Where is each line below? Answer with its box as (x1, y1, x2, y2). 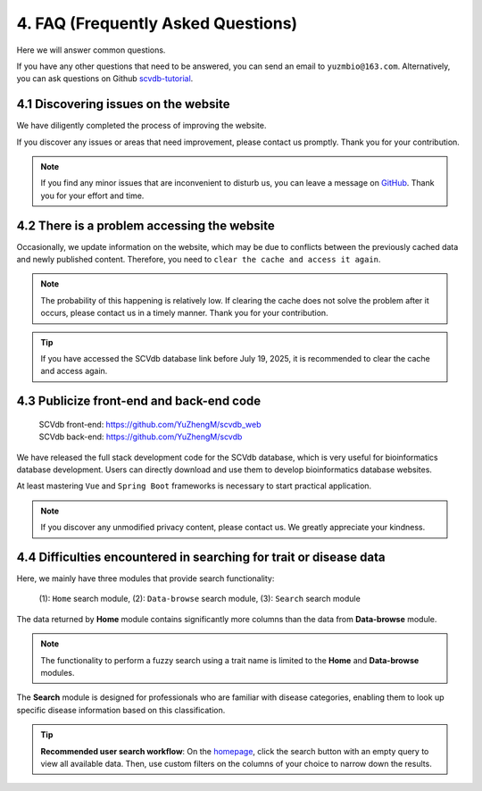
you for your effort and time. (40, 190, 145, 201)
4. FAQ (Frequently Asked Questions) (16, 13, 298, 33)
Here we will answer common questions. (16, 45, 166, 55)
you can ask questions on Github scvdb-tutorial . (16, 73, 194, 84)
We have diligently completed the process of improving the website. (16, 121, 267, 131)
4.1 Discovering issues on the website (16, 96, 230, 112)
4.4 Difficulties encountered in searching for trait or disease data (16, 550, 386, 564)
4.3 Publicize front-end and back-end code (16, 394, 262, 409)
